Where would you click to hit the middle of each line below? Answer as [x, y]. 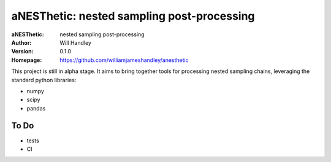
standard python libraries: [44, 80]
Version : [22, 52]
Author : [21, 42]
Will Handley [76, 42]
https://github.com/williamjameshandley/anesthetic [124, 60]
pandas [36, 108]
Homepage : [27, 60]
